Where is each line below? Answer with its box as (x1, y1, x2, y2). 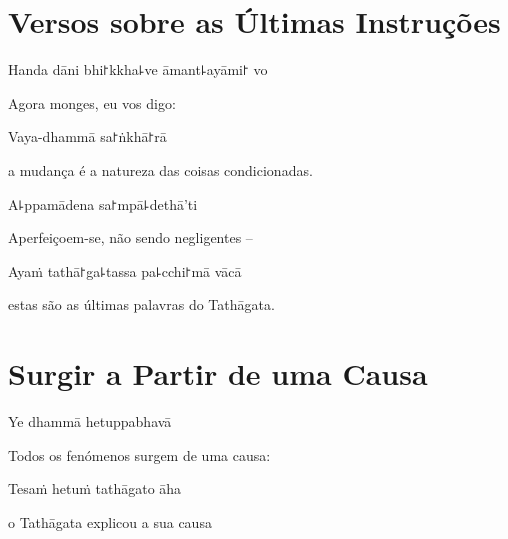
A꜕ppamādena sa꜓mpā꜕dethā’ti (8, 193, 198, 214)
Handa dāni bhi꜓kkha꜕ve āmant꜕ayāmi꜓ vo (8, 59, 268, 80)
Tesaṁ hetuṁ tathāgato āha (8, 478, 182, 499)
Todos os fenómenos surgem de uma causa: (8, 444, 271, 465)
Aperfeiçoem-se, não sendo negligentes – (8, 227, 253, 248)
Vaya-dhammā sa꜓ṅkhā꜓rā (8, 126, 167, 147)
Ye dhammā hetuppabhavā (8, 411, 172, 431)
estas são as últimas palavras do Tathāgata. (8, 294, 275, 315)
